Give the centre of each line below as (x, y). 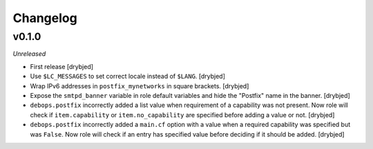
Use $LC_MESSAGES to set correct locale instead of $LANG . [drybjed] (128, 77)
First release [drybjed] (61, 66)
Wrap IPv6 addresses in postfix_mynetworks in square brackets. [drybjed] (140, 86)
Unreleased (29, 54)
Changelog (45, 18)
